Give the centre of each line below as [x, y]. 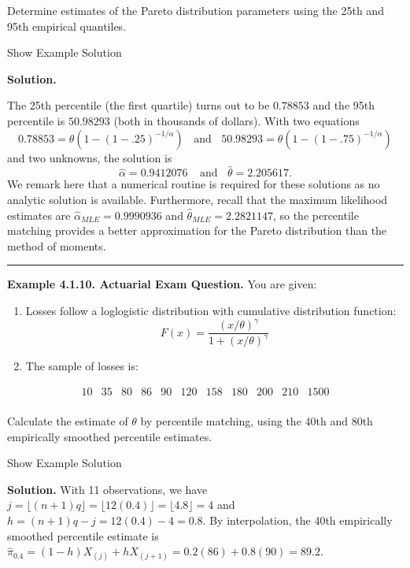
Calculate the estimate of [68, 421]
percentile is [36, 120]
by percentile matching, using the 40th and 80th [257, 421]
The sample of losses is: [82, 366]
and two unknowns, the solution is [90, 157]
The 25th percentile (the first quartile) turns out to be [139, 105]
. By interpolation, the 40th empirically [297, 520]
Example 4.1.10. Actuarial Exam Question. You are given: [162, 284]
